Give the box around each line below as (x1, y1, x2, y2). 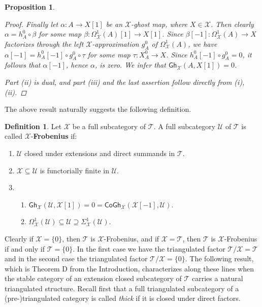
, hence (66, 59, 88, 70)
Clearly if (5, 233, 34, 243)
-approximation (92, 38, 139, 49)
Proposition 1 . (5, 2, 55, 12)
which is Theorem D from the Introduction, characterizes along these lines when (5, 263, 254, 273)
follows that (5, 59, 41, 70)
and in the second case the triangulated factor (5, 253, 148, 264)
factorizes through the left (5, 38, 84, 49)
